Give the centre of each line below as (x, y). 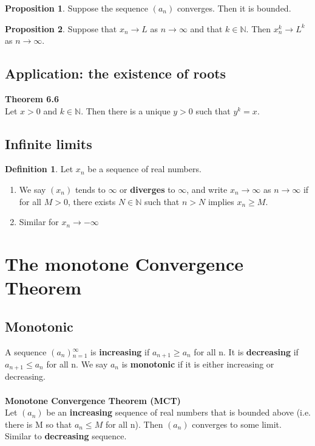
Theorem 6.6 (32, 98)
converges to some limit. (237, 424)
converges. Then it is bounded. (234, 8)
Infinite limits (49, 143)
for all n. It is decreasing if (246, 351)
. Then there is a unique (126, 110)
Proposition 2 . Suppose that (61, 28)
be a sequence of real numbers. (144, 169)
